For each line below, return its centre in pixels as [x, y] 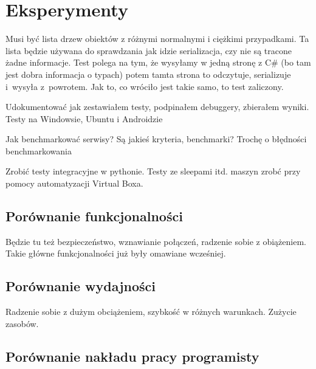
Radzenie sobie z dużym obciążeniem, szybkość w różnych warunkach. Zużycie [151, 312]
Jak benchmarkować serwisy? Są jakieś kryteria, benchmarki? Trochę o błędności [156, 139]
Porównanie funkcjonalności [94, 216]
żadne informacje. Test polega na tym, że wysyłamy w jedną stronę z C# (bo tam [158, 62]
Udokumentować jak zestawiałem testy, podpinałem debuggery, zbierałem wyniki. [157, 107]
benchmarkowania [39, 150]
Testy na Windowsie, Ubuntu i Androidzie [84, 118]
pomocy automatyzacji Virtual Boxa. [74, 183]
